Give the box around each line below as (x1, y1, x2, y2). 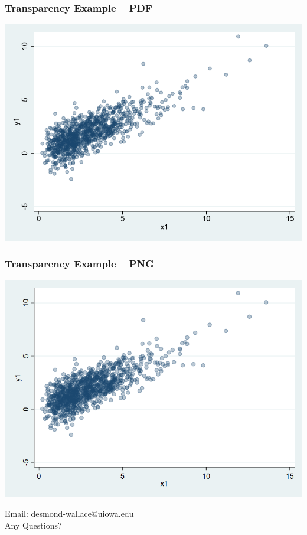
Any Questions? (5, 518, 62, 531)
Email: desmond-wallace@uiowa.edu (5, 507, 134, 519)
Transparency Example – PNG (5, 256, 154, 271)
